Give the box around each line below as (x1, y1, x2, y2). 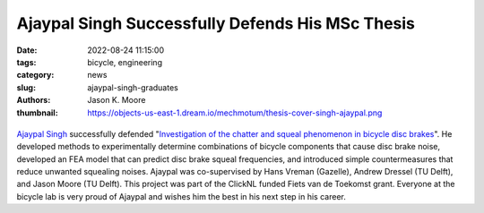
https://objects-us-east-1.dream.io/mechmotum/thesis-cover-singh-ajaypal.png (87, 107, 383, 118)
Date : (16, 45, 38, 55)
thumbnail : (16, 107, 58, 118)
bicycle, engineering (87, 56, 163, 67)
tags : (16, 56, 37, 67)
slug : (16, 81, 36, 93)
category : (16, 70, 55, 81)
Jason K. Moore (87, 95, 146, 106)
